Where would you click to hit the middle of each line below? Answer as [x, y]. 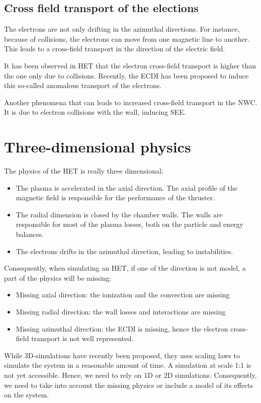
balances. [30, 234]
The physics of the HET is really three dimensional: [84, 171]
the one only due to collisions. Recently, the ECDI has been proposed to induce [126, 75]
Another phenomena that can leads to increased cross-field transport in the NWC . [131, 102]
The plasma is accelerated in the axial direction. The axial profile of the [126, 187]
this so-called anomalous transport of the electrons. [83, 85]
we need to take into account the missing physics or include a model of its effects [129, 385]
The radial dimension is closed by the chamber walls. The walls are [119, 214]
